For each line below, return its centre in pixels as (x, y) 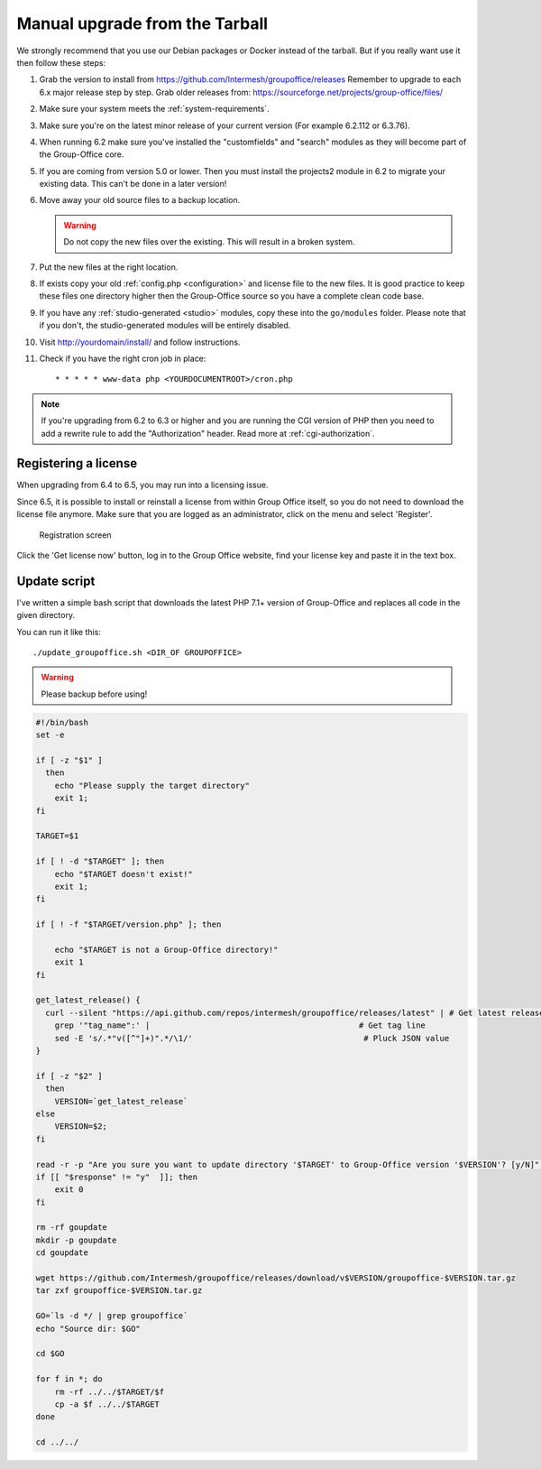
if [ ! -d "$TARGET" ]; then (100, 861)
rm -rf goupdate (72, 1228)
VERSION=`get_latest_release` (121, 1101)
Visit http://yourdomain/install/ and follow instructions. (140, 342)
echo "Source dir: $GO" (88, 1328)
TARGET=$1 (57, 836)
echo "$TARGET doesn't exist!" (124, 874)
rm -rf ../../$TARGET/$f (110, 1391)
